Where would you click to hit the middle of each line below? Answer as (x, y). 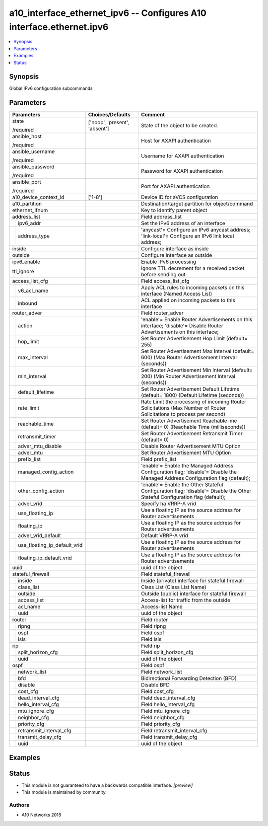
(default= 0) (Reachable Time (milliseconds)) (193, 427)
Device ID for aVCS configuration (179, 197)
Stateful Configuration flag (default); (183, 497)
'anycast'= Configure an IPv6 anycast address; (196, 230)
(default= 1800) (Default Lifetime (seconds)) (192, 395)
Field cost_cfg (157, 691)
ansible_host (27, 137)
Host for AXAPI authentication (176, 141)
